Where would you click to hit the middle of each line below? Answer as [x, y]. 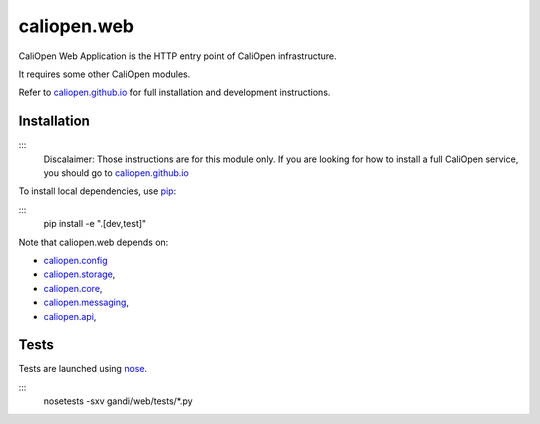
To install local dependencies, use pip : [97, 191]
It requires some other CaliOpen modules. [104, 74]
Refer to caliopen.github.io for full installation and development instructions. [174, 92]
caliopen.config [76, 260]
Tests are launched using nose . [83, 369]
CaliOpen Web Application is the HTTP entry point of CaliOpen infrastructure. [177, 56]
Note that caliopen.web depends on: [93, 242]
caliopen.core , [73, 288]
